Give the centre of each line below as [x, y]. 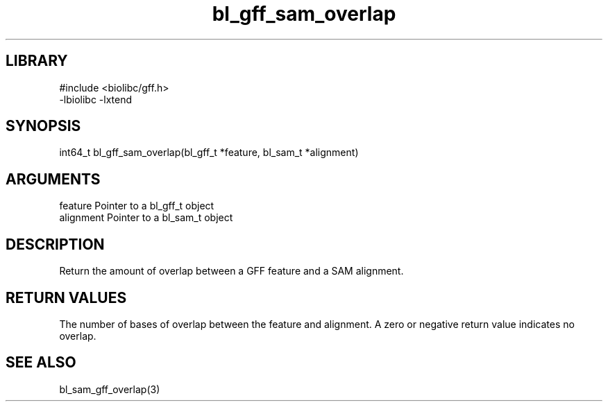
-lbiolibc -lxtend [96, 99]
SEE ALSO [41, 363]
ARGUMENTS [53, 179]
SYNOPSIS [43, 126]
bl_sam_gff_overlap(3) [110, 389]
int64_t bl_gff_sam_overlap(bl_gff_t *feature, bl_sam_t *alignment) [209, 153]
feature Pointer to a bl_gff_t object [137, 206]
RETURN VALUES [66, 297]
